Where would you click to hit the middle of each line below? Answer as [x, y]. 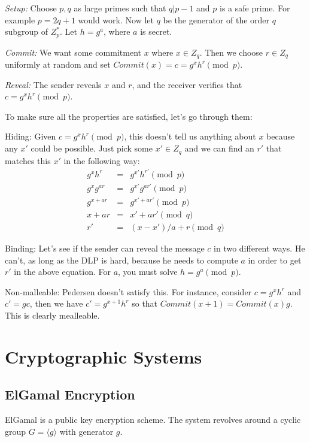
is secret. [156, 31]
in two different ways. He [259, 248]
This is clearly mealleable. [52, 315]
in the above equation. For [62, 272]
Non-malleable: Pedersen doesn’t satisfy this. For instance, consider [128, 291]
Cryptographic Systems [104, 356]
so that [145, 303]
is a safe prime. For [255, 8]
